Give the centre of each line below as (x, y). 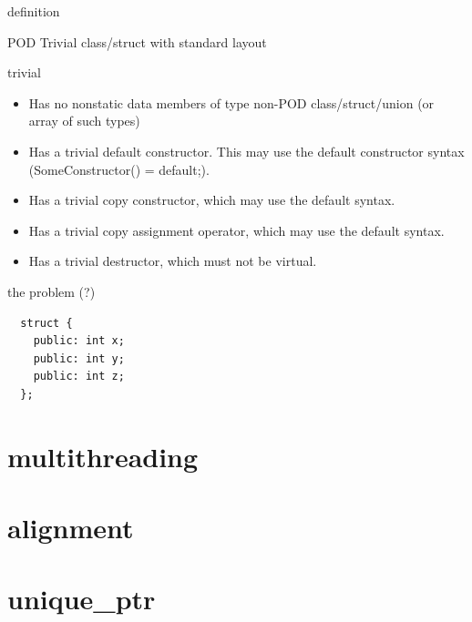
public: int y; (79, 358)
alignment (71, 528)
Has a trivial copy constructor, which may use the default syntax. (212, 200)
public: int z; (79, 377)
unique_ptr (82, 599)
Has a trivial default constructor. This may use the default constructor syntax (246, 151)
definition (34, 11)
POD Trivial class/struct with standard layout (137, 41)
